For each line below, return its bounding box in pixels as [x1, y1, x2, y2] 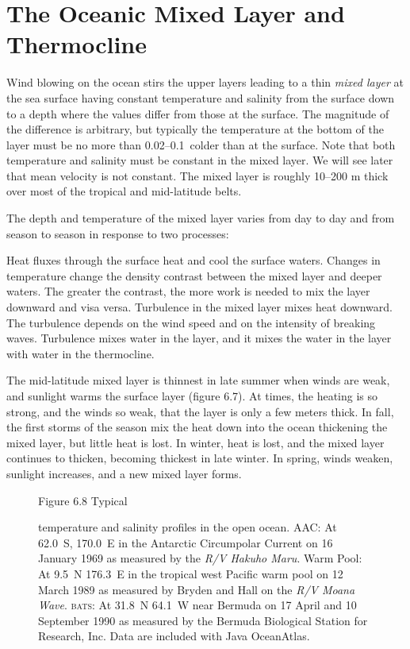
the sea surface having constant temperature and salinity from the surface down [6, 89, 395, 106]
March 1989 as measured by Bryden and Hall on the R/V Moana [38, 581, 355, 597]
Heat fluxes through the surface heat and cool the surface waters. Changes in [6, 252, 381, 268]
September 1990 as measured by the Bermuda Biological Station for [38, 612, 368, 628]
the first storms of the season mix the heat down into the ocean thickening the [6, 419, 388, 435]
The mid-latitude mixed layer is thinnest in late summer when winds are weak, [6, 372, 390, 388]
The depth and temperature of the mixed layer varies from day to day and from [6, 210, 395, 226]
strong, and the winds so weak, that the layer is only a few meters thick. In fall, [6, 403, 394, 419]
